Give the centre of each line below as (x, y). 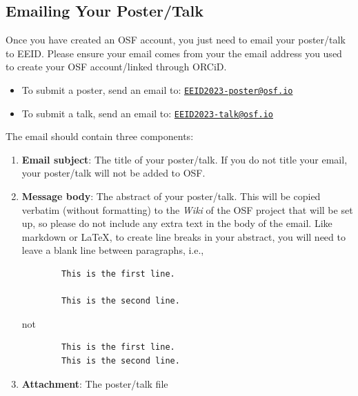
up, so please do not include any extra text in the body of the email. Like (177, 223)
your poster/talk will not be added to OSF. (113, 173)
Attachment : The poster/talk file (95, 383)
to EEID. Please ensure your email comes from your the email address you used (174, 53)
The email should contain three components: (100, 136)
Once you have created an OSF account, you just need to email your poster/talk (176, 40)
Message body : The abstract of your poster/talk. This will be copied (171, 196)
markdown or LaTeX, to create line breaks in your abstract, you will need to (183, 236)
